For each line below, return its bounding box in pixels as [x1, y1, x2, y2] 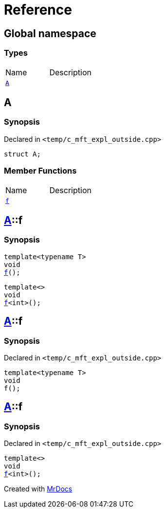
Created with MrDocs [4, 485, 73, 493]
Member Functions [4, 166, 77, 176]
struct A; [4, 150, 41, 158]
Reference [4, 1, 72, 18]
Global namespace [4, 27, 96, 40]
